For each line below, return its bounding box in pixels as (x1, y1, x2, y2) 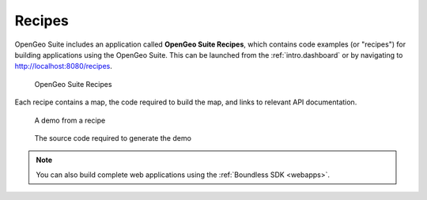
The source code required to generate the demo (34, 133, 191, 142)
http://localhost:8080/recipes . (14, 62, 112, 71)
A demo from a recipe (34, 115, 106, 125)
